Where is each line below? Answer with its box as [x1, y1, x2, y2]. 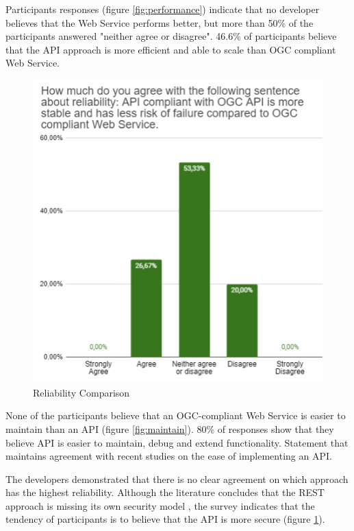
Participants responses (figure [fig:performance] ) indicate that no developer [5, 2, 320, 16]
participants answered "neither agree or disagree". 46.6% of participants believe [5, 29, 337, 43]
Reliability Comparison [33, 385, 130, 399]
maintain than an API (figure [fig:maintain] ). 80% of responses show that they [5, 421, 334, 436]
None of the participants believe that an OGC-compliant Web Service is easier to [5, 408, 346, 423]
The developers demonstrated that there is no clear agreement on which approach [5, 471, 349, 486]
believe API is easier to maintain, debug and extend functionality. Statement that [5, 435, 349, 449]
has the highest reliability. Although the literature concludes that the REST [5, 485, 325, 499]
